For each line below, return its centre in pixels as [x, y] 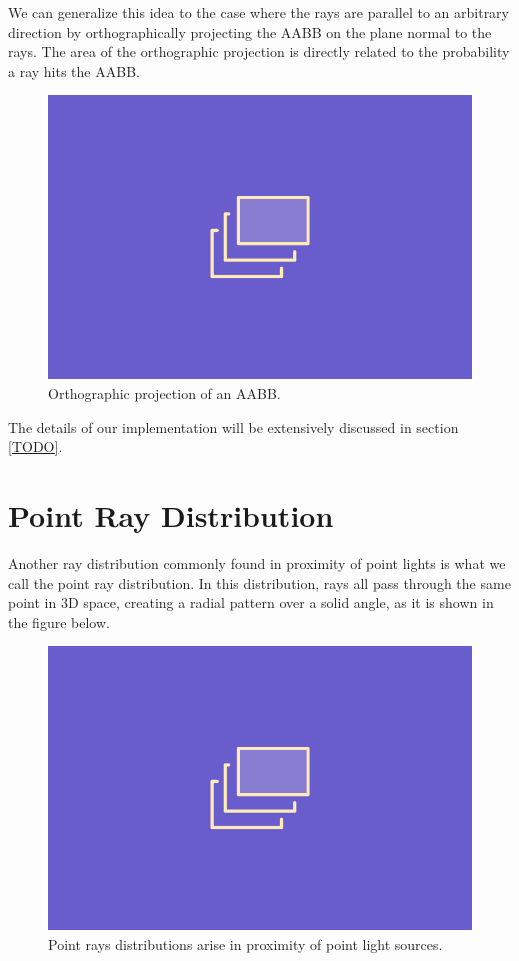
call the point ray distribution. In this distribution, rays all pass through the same [259, 582]
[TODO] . [35, 446]
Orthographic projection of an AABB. [164, 393]
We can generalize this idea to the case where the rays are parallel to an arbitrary [259, 12]
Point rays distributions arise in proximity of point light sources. [245, 943]
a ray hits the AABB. [74, 70]
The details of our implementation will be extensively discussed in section [233, 426]
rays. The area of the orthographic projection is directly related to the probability [259, 51]
